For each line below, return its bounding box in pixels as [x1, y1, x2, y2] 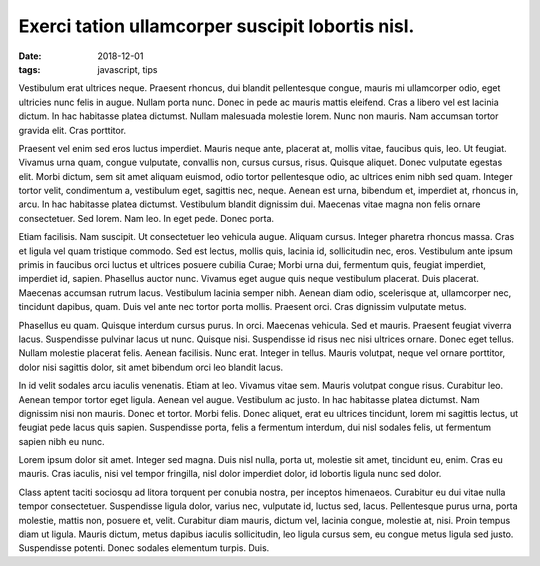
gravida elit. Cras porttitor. [18, 124, 127, 136]
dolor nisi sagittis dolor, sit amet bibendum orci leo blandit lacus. [18, 361, 284, 373]
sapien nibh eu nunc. [18, 435, 105, 447]
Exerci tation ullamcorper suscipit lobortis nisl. [18, 15, 415, 37]
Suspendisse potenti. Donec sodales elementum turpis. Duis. [18, 542, 270, 554]
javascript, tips [97, 63, 158, 75]
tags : [18, 63, 41, 75]
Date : [18, 50, 42, 62]
